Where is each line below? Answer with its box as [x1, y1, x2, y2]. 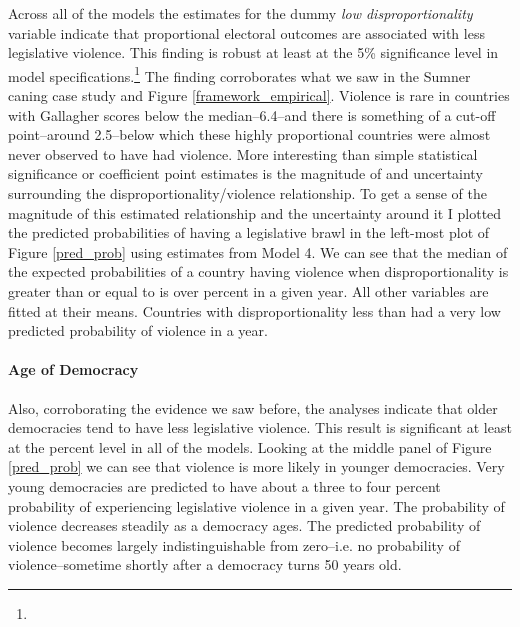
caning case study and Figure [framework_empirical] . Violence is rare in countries [8, 85, 510, 106]
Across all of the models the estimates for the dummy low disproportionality [8, 3, 473, 23]
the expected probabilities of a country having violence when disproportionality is [8, 261, 509, 282]
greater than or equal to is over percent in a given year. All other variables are [8, 280, 489, 301]
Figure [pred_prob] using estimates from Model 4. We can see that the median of [8, 241, 508, 262]
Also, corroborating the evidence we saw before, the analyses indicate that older [8, 397, 498, 418]
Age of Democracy [8, 359, 139, 380]
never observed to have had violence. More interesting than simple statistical [8, 143, 478, 164]
